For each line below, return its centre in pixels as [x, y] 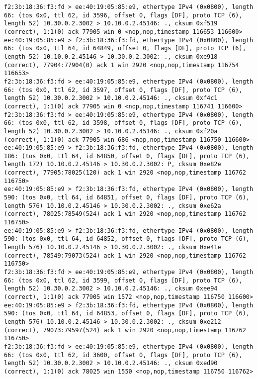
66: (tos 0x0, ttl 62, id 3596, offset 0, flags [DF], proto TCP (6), [123, 15]
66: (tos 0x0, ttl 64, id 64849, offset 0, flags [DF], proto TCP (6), [125, 48]
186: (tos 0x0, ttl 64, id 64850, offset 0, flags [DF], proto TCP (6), [127, 156]
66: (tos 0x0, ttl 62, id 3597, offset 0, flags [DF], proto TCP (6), [123, 90]
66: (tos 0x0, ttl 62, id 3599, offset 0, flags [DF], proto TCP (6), [123, 280]
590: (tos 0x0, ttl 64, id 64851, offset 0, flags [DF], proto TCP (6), [127, 198]
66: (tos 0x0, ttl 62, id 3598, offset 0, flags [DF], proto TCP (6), [123, 123]
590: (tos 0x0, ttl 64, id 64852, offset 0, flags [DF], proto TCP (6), [127, 239]
